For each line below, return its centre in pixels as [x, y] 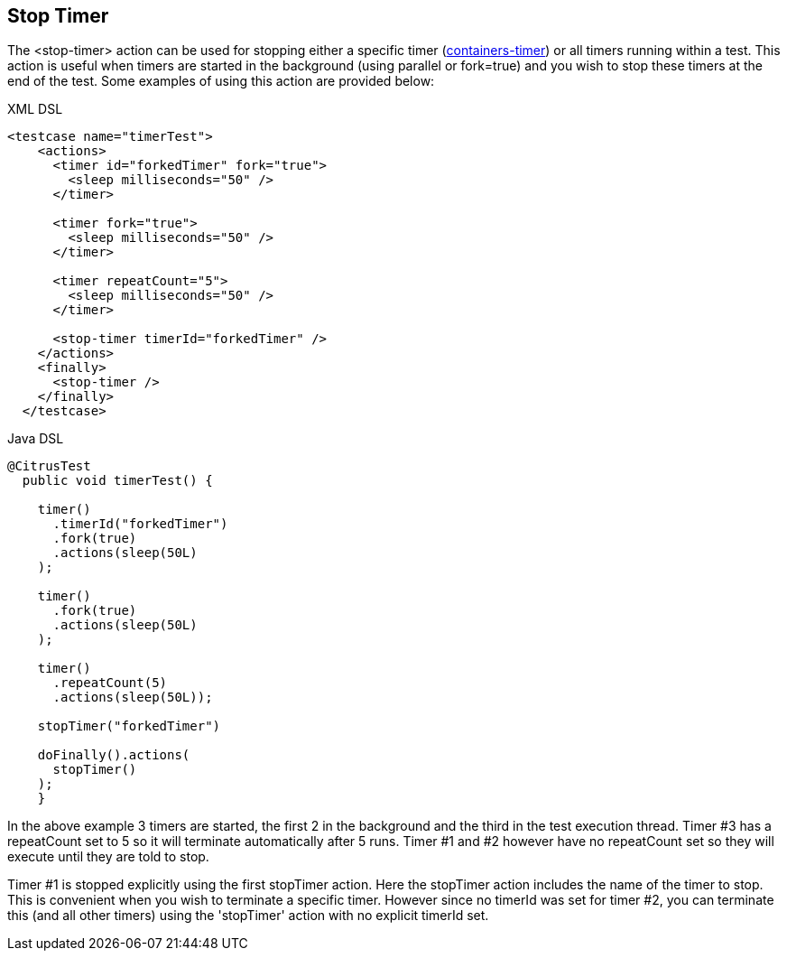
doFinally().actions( [114, 755]
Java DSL [36, 439]
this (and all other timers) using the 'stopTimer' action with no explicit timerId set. [248, 916]
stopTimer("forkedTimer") [129, 726]
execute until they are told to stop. [108, 857]
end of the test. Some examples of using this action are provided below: [221, 81]
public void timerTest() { [117, 481]
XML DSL [35, 109]
